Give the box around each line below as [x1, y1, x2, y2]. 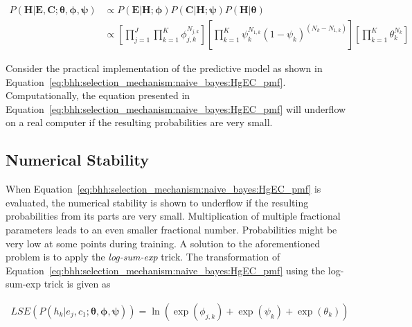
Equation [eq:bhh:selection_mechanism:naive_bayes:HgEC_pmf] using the [6, 263, 325, 277]
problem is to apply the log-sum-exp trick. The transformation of [6, 249, 280, 264]
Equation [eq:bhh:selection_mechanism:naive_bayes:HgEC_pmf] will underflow [6, 101, 346, 116]
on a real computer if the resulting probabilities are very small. [6, 115, 273, 130]
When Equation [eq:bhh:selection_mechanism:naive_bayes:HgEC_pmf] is [6, 182, 321, 196]
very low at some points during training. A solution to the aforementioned [6, 236, 321, 250]
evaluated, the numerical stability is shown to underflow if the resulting [6, 195, 309, 209]
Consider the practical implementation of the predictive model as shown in [6, 61, 323, 76]
